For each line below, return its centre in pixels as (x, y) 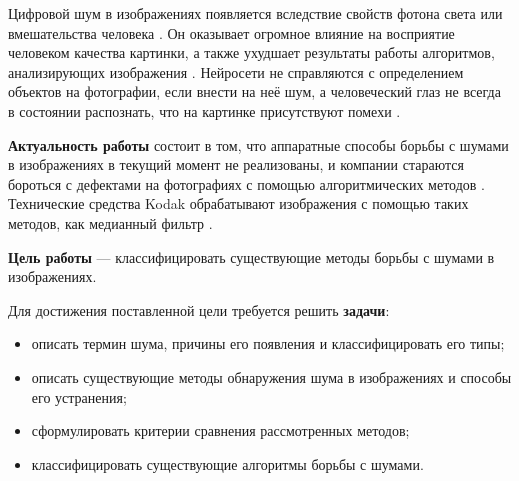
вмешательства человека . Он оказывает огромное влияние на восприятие (231, 32)
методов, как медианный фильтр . (110, 222)
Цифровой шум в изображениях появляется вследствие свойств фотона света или (255, 13)
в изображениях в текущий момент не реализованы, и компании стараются (236, 164)
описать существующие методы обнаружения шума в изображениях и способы (271, 376)
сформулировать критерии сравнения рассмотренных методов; (220, 430)
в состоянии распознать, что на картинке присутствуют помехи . (204, 110)
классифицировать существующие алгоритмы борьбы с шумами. (227, 463)
